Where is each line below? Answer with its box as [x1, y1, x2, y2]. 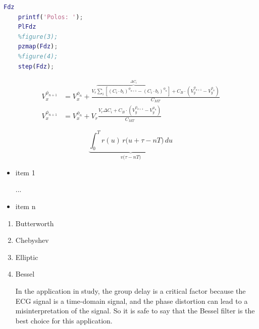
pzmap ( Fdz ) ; [18, 43, 58, 50]
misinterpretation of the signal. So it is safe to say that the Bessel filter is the [15, 305, 255, 316]
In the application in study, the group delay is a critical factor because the [15, 285, 246, 296]
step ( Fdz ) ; [18, 62, 55, 70]
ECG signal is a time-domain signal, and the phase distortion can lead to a [15, 295, 248, 306]
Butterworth [15, 218, 54, 228]
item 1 [15, 167, 35, 177]
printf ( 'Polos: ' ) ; [18, 13, 83, 21]
